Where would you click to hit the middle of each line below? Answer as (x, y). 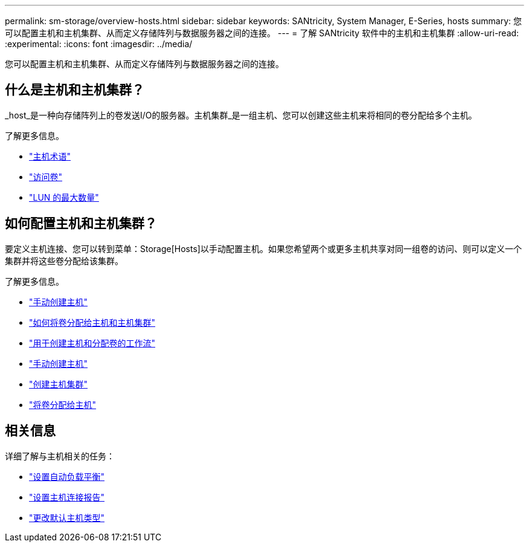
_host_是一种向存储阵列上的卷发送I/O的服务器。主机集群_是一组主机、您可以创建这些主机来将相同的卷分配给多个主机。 (241, 115)
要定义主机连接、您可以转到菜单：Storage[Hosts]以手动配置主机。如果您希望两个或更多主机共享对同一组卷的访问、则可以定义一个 (263, 248)
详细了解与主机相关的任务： (60, 456)
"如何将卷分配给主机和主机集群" (92, 322)
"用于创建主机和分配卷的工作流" (92, 343)
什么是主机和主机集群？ (75, 90)
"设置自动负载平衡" (67, 476)
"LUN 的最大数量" (64, 197)
